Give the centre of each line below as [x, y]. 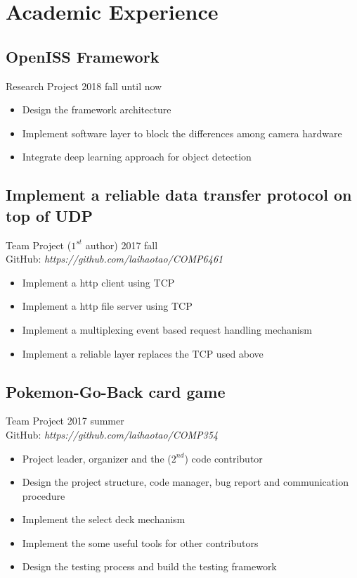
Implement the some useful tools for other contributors [140, 542]
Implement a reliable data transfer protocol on [179, 195]
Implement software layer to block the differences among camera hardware [182, 133]
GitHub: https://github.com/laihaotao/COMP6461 [115, 259]
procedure [44, 495]
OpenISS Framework [83, 56]
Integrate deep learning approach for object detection [137, 157]
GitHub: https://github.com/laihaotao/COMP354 [112, 434]
